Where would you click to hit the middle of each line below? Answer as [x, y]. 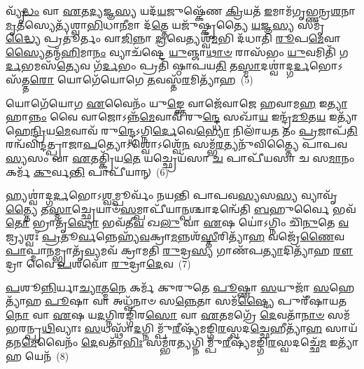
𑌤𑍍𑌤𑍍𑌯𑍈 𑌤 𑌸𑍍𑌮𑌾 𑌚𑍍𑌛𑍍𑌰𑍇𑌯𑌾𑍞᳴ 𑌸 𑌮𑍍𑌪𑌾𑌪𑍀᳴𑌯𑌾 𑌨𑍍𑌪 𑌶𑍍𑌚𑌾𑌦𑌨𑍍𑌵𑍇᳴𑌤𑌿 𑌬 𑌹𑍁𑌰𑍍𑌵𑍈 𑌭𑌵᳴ [181, 208]
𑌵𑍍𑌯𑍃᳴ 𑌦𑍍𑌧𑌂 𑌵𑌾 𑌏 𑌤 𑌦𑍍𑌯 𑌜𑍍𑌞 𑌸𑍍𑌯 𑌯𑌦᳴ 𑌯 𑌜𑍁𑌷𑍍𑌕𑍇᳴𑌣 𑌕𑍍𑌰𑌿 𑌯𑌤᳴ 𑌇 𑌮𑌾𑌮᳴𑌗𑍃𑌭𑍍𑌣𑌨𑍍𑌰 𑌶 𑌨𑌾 [181, 11]
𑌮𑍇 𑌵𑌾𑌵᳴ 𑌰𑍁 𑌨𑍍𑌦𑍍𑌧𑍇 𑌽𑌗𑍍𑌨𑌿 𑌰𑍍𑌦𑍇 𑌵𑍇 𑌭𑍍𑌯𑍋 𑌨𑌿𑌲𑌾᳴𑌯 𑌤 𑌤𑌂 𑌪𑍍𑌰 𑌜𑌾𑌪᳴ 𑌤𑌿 [206, 130]
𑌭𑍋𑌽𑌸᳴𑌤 [326, 65]
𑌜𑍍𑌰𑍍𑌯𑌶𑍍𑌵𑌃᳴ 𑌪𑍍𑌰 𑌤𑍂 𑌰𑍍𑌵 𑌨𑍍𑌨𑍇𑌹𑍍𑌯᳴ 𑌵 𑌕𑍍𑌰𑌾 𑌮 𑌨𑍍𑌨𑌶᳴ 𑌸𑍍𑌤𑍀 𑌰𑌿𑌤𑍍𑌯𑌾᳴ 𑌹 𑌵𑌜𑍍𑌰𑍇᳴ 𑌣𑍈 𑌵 [175, 236]
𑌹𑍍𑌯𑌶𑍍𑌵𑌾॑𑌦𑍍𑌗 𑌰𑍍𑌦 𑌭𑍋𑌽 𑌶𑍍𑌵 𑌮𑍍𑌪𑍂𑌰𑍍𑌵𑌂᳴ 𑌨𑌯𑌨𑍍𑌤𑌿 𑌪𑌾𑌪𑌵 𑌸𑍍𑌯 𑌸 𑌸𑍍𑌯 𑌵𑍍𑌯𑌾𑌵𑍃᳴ [172, 195]
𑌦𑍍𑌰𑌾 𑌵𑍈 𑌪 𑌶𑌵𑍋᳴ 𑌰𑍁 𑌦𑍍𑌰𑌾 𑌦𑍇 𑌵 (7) [98, 264]
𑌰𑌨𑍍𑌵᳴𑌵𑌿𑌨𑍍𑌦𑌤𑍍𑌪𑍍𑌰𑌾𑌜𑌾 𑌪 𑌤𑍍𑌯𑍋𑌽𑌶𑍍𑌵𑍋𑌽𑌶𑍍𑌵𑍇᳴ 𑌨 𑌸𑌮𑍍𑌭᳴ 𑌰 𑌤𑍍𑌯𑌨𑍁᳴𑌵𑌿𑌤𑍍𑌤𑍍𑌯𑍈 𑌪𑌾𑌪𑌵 [177, 144]
